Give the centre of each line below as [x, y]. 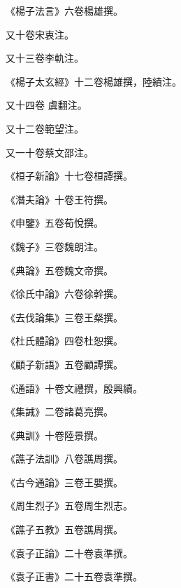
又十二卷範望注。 [45, 128]
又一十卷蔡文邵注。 [50, 152]
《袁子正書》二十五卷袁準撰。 [74, 576]
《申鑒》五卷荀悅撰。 [55, 223]
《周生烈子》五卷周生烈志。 [69, 506]
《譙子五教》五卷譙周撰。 [64, 529]
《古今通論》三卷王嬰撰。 [64, 482]
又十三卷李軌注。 [45, 58]
